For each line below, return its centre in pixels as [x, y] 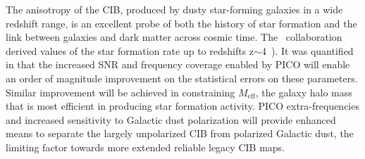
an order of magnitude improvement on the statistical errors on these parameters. [182, 78]
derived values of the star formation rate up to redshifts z [130, 50]
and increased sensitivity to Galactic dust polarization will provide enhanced [171, 119]
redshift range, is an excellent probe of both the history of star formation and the [181, 23]
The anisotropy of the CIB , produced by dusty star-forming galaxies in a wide [174, 9]
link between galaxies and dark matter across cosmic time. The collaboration [174, 37]
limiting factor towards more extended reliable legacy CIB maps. [145, 147]
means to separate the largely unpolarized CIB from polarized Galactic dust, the [180, 133]
